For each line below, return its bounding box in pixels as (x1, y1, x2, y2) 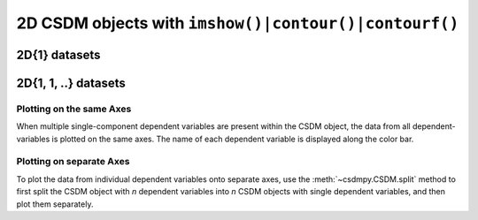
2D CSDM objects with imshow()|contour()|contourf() (16, 13, 459, 33)
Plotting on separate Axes (16, 156, 130, 168)
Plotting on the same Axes (16, 102, 132, 115)
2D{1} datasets (16, 47, 101, 62)
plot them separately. (16, 199, 94, 209)
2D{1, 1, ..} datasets (16, 75, 126, 90)
